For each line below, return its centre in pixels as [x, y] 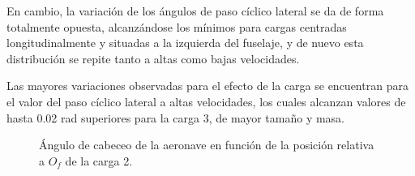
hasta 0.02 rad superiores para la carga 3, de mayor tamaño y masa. [176, 117]
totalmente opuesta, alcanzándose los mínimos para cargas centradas [177, 26]
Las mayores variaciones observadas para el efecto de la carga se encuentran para [207, 86]
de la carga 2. [99, 160]
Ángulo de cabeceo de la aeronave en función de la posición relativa [207, 145]
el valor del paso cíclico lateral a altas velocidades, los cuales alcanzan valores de [206, 101]
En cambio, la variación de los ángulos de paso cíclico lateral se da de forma [195, 11]
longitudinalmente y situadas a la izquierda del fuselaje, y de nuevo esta [185, 43]
